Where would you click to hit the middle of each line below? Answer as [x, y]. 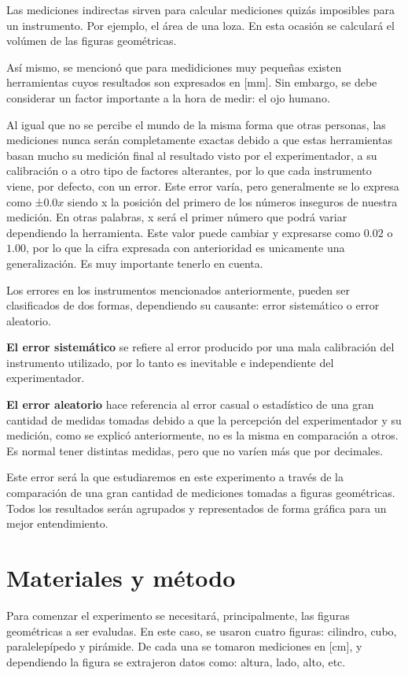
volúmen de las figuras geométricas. [92, 41]
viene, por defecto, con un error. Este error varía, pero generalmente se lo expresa [203, 185]
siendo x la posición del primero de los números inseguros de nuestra [233, 201]
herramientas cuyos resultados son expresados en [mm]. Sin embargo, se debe [192, 82]
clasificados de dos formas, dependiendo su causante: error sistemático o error [193, 305]
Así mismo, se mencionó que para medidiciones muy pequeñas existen [174, 67]
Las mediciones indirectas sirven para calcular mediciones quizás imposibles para [201, 9]
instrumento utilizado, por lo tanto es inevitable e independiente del [170, 362]
